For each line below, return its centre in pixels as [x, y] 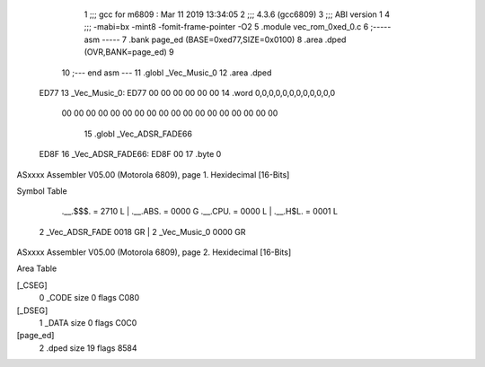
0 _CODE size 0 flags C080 [89, 298]
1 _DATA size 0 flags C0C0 [88, 323]
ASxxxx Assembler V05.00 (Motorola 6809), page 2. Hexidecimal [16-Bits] [154, 252]
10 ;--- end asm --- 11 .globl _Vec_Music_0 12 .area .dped [167, 73]
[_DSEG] [32, 310]
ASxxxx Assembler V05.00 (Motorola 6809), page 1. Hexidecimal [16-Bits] [153, 174]
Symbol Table [42, 191]
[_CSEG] [32, 285]
